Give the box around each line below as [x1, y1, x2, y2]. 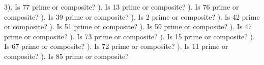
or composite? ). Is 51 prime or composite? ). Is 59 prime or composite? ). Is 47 [4, 21, 252, 32]
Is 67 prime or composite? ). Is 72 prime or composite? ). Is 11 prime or [4, 41, 228, 51]
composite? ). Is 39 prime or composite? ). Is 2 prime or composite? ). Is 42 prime [4, 11, 260, 22]
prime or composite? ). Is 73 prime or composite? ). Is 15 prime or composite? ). [4, 31, 255, 41]
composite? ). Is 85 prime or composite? [4, 50, 129, 61]
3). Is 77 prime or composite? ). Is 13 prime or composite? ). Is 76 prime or [4, 2, 239, 12]
